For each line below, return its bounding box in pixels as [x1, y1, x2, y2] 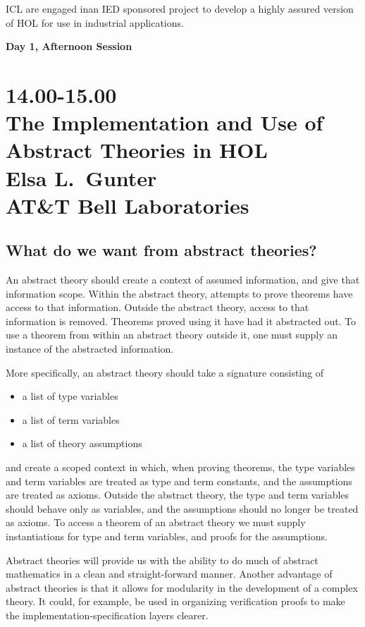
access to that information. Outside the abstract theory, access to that [6, 300, 309, 315]
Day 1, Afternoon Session [6, 39, 132, 54]
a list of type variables [22, 389, 118, 403]
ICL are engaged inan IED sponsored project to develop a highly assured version [6, 1, 354, 16]
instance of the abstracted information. [6, 341, 174, 356]
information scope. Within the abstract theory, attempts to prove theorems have [6, 286, 353, 300]
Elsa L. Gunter [6, 163, 157, 192]
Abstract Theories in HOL [6, 135, 268, 164]
